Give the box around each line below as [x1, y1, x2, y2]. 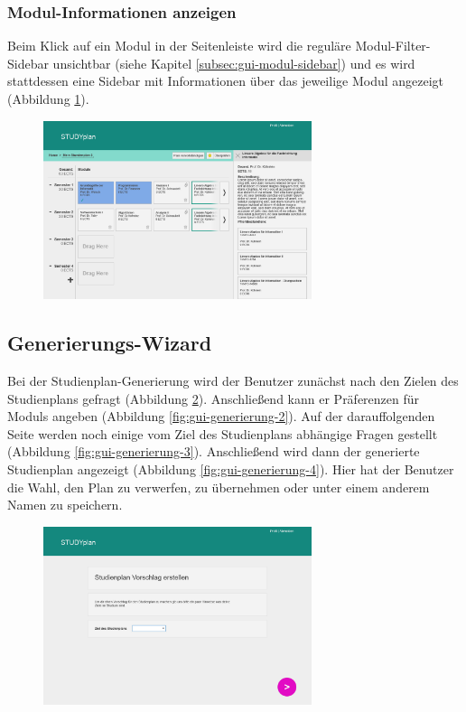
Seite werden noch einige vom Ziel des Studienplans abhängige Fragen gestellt [7, 424, 438, 443]
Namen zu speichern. [7, 495, 123, 514]
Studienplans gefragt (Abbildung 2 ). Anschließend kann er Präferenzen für [7, 389, 420, 408]
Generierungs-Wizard [7, 329, 212, 357]
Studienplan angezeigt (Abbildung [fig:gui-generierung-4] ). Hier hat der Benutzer [7, 460, 454, 479]
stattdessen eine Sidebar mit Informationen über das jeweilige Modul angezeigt [7, 71, 444, 90]
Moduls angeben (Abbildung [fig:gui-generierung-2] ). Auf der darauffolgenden [7, 407, 435, 426]
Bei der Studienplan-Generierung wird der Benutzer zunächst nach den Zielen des [7, 371, 459, 390]
